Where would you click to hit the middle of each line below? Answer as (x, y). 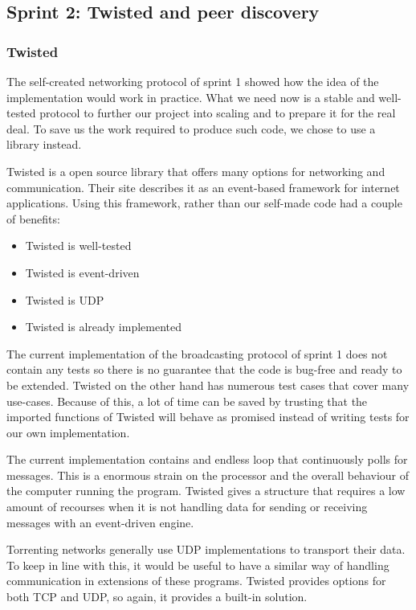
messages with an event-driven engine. (100, 522)
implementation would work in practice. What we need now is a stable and (191, 97)
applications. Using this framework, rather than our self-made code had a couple (204, 203)
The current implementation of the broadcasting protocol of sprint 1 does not (197, 353)
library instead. (44, 144)
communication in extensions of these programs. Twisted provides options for (196, 581)
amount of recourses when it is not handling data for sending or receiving (187, 507)
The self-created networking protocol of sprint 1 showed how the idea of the (193, 81)
